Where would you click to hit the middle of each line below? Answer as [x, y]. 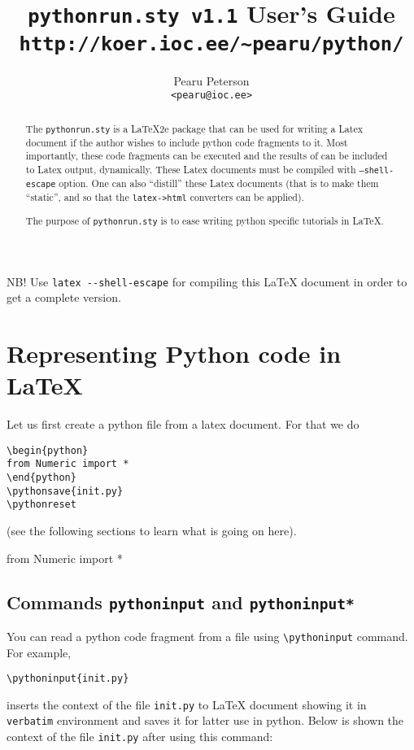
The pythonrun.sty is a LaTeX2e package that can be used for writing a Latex [194, 128]
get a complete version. [64, 297]
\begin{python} [48, 450]
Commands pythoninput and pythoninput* [181, 602]
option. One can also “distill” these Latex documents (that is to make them [219, 183]
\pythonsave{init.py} [65, 491]
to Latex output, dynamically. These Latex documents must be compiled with [191, 170]
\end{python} [41, 477]
